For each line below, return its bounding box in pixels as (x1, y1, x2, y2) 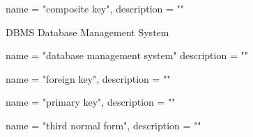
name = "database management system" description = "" (6, 48, 248, 63)
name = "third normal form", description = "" (6, 118, 201, 132)
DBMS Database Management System (6, 24, 169, 39)
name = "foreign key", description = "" (6, 71, 171, 86)
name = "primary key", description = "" (6, 95, 176, 109)
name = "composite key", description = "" (6, 1, 185, 15)
